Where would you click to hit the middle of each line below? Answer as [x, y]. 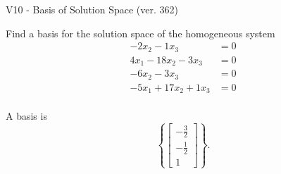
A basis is [26, 116]
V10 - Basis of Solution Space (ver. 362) [92, 9]
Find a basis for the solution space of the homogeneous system [140, 33]
